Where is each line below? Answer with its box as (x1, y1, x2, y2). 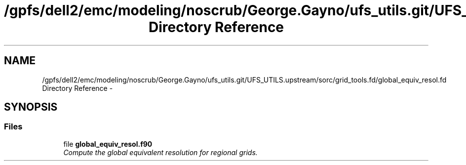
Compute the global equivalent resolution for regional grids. (63, 148, 258, 157)
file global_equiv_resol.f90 (63, 139, 153, 148)
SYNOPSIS (4, 101, 58, 114)
